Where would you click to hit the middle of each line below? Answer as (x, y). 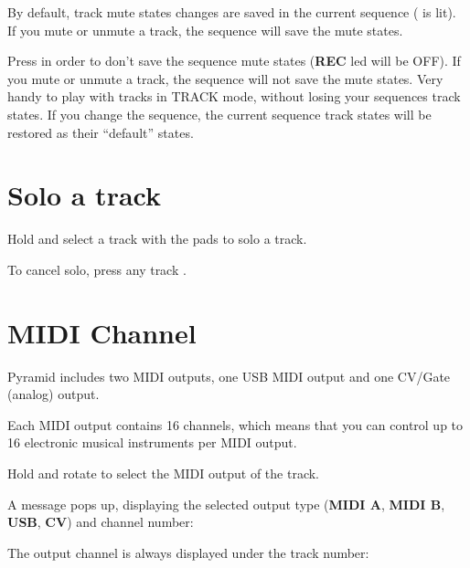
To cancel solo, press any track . (97, 269)
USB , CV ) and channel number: (101, 522)
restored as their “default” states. (101, 132)
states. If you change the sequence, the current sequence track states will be (219, 114)
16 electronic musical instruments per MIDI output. (152, 442)
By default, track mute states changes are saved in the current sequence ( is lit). (232, 12)
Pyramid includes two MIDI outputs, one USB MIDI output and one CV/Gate (229, 376)
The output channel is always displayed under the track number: (188, 552)
